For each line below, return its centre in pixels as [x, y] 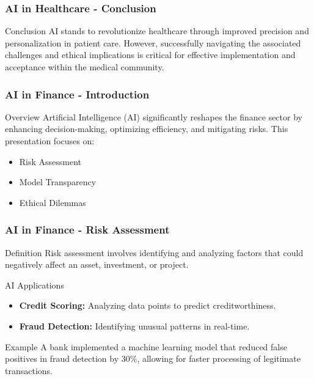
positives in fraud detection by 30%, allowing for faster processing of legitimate [153, 359]
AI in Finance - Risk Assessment [87, 230]
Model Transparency [58, 182]
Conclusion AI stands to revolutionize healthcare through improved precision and [157, 31]
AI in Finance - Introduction [77, 94]
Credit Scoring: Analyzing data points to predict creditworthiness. [148, 305]
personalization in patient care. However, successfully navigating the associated [153, 42]
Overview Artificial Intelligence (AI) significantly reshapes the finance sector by [154, 116]
